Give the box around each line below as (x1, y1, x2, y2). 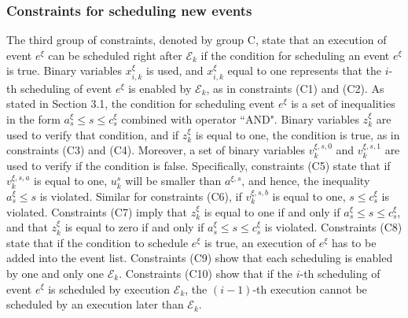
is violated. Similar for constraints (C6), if (39, 187, 242, 204)
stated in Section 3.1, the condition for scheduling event (6, 95, 275, 112)
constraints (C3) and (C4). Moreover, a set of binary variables (6, 142, 306, 158)
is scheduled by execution (48, 280, 171, 297)
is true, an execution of (204, 234, 315, 250)
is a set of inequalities (291, 95, 395, 112)
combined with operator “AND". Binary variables (121, 111, 359, 128)
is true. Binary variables (6, 62, 123, 79)
